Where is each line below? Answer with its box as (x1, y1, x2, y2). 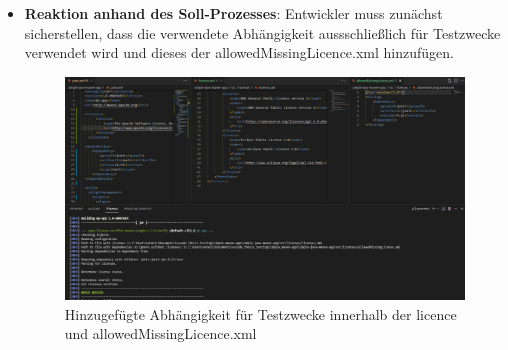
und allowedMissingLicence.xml (64, 323, 257, 344)
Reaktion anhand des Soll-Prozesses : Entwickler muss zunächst (24, 3, 443, 23)
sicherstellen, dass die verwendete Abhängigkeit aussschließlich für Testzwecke (24, 22, 501, 43)
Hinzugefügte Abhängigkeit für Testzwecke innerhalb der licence (64, 303, 457, 324)
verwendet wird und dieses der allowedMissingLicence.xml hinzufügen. (24, 42, 454, 63)
